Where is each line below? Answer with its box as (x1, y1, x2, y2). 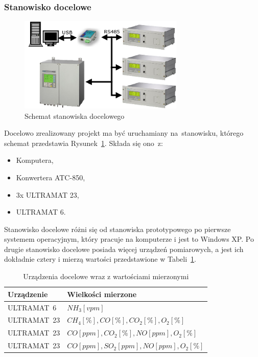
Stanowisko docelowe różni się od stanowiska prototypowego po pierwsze (4, 223, 231, 234)
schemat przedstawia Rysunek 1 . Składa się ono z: (4, 137, 163, 148)
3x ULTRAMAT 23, (16, 189, 79, 200)
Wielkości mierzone (67, 288, 137, 299)
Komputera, (16, 155, 54, 165)
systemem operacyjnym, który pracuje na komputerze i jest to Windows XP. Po (4, 234, 254, 244)
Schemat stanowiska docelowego (25, 110, 125, 121)
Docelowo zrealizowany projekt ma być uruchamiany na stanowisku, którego (4, 128, 244, 138)
